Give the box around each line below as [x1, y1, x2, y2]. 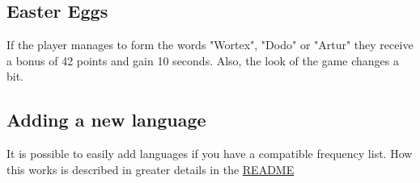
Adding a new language [6, 107, 206, 132]
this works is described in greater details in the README [6, 160, 295, 177]
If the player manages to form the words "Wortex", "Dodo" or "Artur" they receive [6, 36, 414, 53]
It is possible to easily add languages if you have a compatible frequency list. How [6, 145, 413, 162]
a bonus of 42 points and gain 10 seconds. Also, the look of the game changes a [6, 52, 399, 69]
